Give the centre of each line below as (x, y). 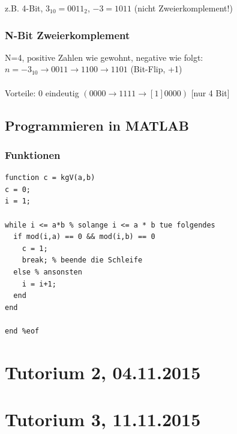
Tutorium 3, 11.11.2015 (103, 419)
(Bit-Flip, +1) (156, 69)
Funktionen (33, 154)
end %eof (22, 331)
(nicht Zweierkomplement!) (183, 8)
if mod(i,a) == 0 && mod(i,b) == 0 (84, 237)
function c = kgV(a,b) (50, 178)
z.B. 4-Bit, (24, 8)
